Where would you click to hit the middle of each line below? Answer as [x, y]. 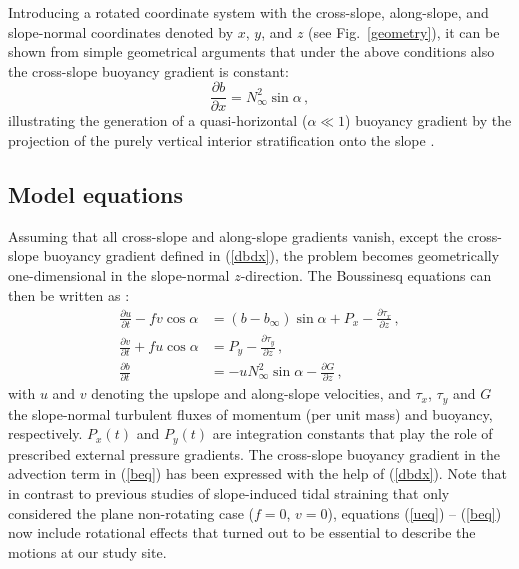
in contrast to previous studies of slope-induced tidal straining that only [229, 493]
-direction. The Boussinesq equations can [366, 275]
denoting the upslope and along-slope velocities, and [251, 393]
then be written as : [69, 294]
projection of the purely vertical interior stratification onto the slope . [221, 140]
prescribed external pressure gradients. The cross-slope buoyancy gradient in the [254, 453]
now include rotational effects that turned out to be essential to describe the [242, 532]
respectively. [45, 433]
